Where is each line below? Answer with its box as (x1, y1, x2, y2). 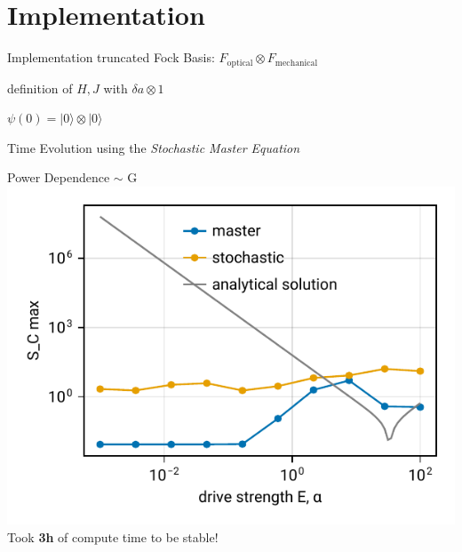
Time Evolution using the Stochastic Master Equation (7, 138, 300, 156)
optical (227, 58, 253, 68)
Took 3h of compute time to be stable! (7, 528, 219, 547)
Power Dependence (7, 168, 110, 187)
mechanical (275, 58, 318, 68)
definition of (7, 78, 73, 97)
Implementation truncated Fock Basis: (7, 48, 215, 67)
